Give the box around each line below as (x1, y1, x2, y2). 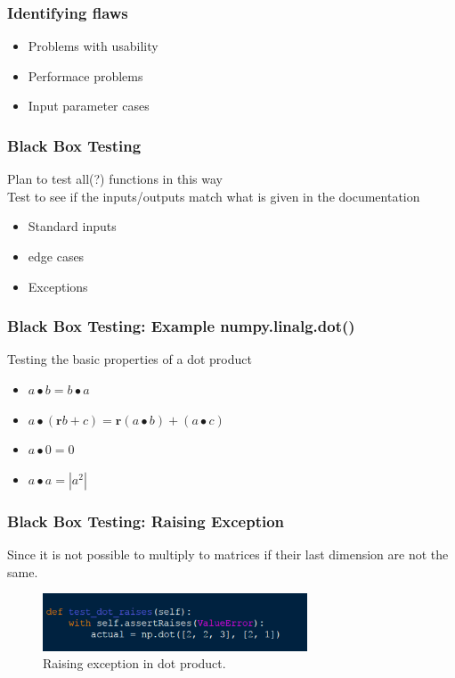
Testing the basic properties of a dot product (7, 350, 252, 368)
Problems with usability (28, 37, 158, 55)
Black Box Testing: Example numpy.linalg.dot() (7, 315, 355, 337)
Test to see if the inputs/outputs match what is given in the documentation (7, 186, 420, 205)
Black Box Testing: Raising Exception (7, 509, 285, 532)
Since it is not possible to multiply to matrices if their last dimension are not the (7, 545, 449, 563)
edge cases (28, 247, 85, 265)
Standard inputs (28, 217, 117, 236)
